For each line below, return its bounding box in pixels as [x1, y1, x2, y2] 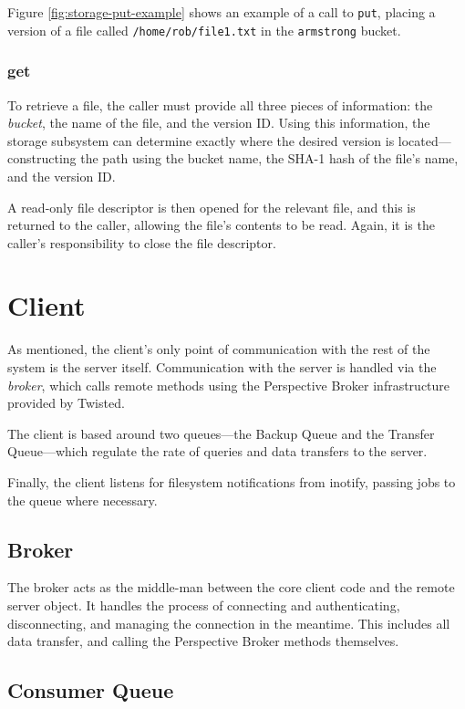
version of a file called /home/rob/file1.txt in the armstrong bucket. [7, 20, 401, 39]
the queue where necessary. [7, 490, 158, 509]
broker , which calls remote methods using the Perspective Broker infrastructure [7, 375, 450, 394]
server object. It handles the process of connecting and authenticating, [7, 595, 400, 614]
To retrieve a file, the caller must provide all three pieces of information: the [7, 95, 433, 114]
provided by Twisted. [7, 393, 125, 412]
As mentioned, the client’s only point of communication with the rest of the [7, 339, 430, 359]
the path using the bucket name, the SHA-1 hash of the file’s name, [80, 149, 459, 168]
